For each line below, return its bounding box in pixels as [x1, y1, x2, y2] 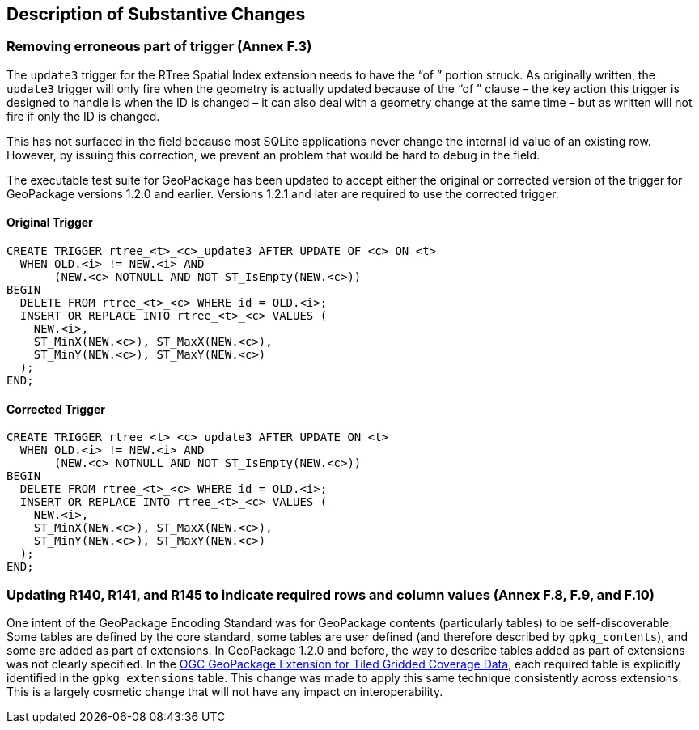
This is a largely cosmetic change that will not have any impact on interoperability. [6, 684, 443, 698]
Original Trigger [6, 215, 93, 230]
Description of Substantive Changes [6, 4, 306, 24]
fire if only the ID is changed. [6, 108, 160, 123]
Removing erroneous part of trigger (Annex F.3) [6, 38, 312, 55]
